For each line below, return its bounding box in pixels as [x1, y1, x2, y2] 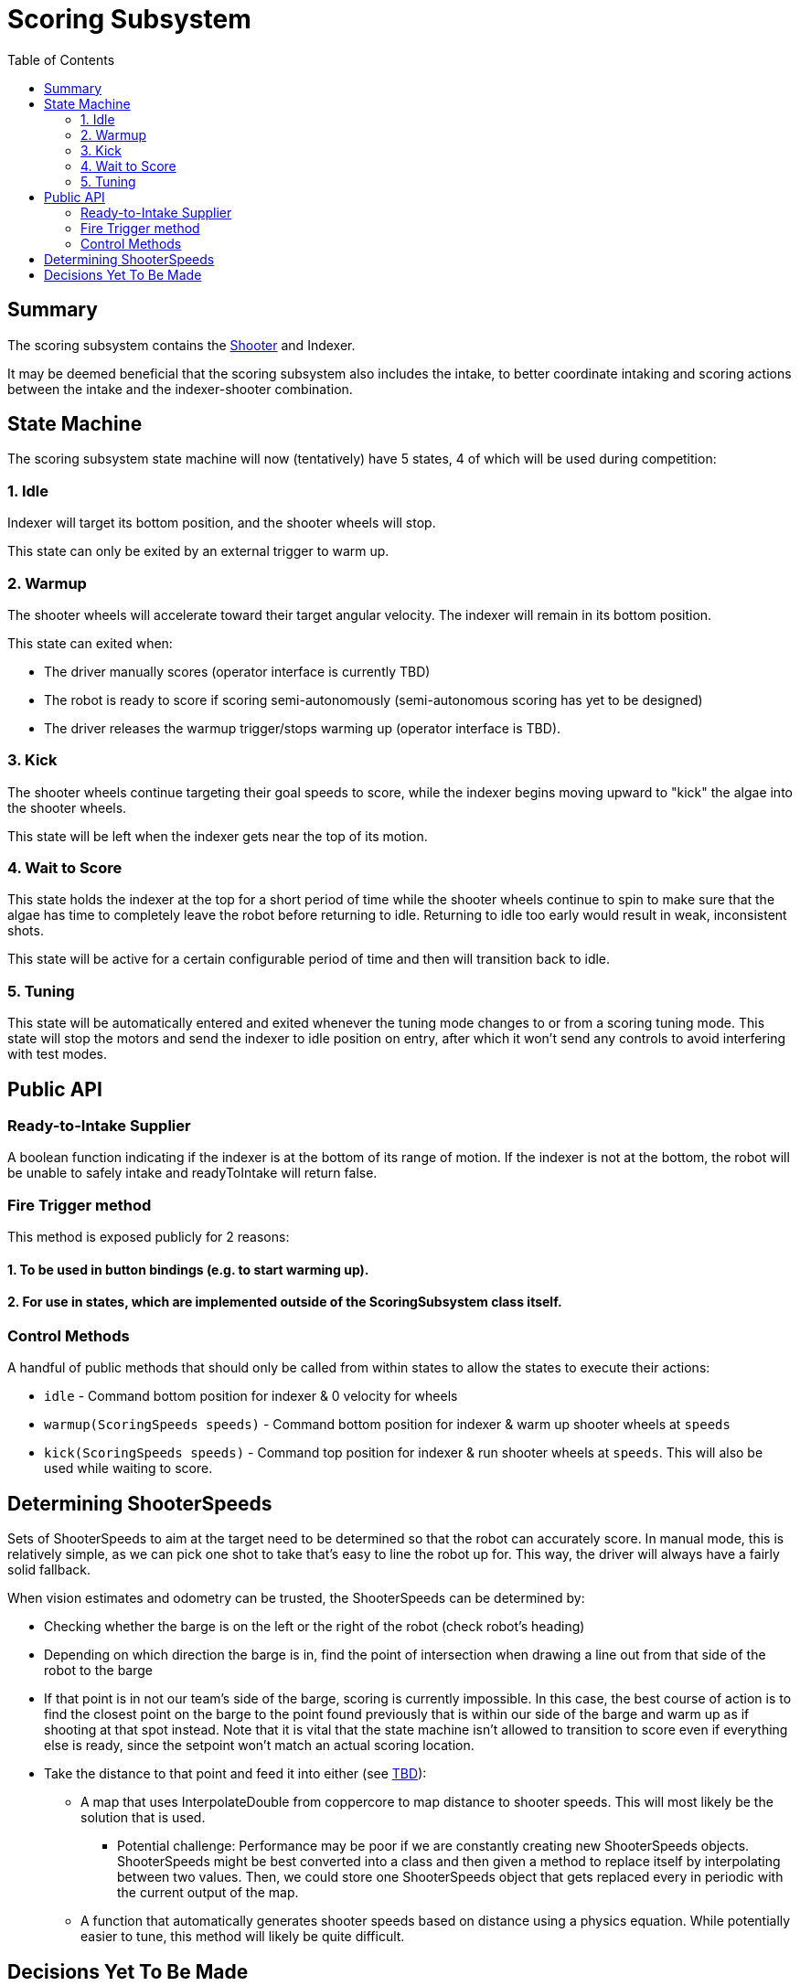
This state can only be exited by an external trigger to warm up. [7, 543, 389, 560]
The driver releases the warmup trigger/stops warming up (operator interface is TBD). [44, 720, 561, 736]
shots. [7, 923, 44, 939]
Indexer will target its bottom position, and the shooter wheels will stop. [7, 515, 436, 531]
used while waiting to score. [44, 1460, 213, 1477]
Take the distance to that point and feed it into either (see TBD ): [44, 1766, 427, 1782]
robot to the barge [44, 1662, 154, 1679]
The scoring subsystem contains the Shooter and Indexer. [7, 336, 356, 353]
